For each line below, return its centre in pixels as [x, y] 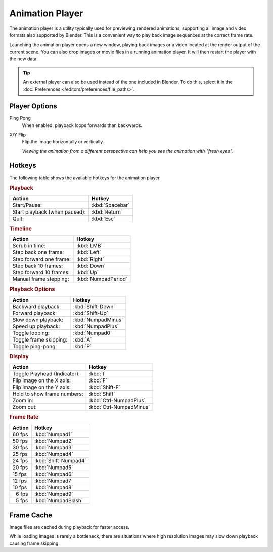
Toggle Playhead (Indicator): [46, 373]
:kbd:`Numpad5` [54, 468]
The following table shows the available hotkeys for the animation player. [85, 178]
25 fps [20, 454]
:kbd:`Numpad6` [54, 474]
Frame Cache [31, 515]
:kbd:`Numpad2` [54, 441]
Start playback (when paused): [49, 211]
